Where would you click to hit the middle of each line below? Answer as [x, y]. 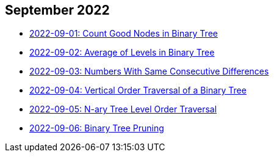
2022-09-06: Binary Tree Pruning [97, 128]
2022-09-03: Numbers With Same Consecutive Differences [149, 71]
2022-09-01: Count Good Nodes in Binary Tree [124, 34]
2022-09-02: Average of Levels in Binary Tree [122, 53]
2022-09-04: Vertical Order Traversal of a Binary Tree [138, 90]
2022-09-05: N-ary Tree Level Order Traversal [123, 109]
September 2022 [57, 10]
